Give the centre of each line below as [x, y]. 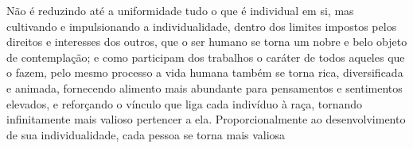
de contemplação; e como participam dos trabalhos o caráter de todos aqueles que [206, 57]
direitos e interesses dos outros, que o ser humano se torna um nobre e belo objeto [207, 42]
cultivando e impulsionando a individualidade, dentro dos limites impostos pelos [202, 26]
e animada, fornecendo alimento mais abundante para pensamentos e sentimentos [205, 87]
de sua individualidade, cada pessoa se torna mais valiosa [146, 134]
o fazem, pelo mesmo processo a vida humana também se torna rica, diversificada [205, 72]
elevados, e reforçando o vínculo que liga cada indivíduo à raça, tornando [185, 103]
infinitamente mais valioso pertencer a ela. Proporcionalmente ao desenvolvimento [206, 119]
